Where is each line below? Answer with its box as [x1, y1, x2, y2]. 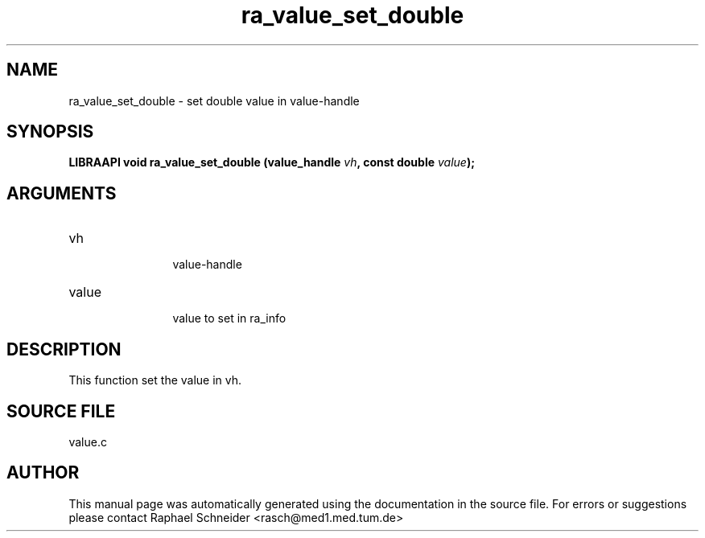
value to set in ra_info [172, 311, 287, 326]
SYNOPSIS [6, 121, 94, 142]
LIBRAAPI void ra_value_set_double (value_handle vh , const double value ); [68, 155, 475, 170]
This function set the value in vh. [68, 373, 242, 388]
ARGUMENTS [6, 183, 117, 203]
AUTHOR [6, 462, 80, 483]
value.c [68, 434, 107, 449]
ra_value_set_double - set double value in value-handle [68, 93, 360, 108]
